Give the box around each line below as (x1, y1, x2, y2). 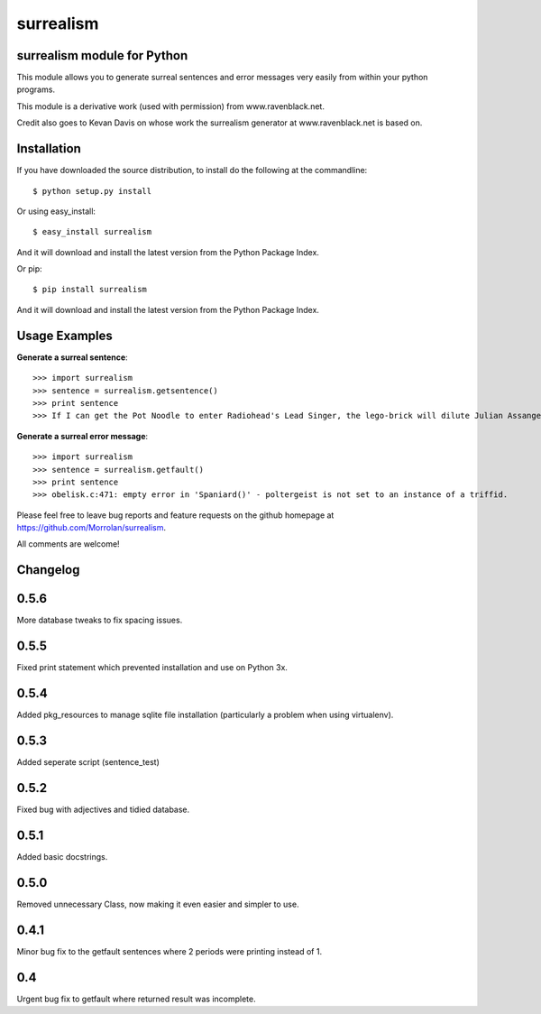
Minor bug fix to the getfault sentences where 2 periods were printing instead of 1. (16, 945, 323, 956)
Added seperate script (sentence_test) (16, 757, 160, 768)
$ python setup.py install (32, 186, 152, 196)
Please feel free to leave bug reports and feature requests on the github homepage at (16, 510, 335, 521)
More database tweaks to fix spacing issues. (16, 614, 183, 626)
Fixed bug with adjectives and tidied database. (16, 804, 190, 816)
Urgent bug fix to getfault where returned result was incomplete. (16, 993, 256, 1004)
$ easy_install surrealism (32, 226, 152, 237)
